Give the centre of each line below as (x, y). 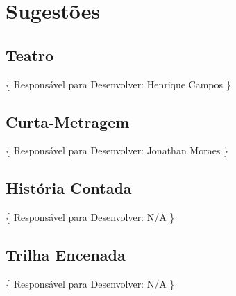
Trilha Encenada (66, 255)
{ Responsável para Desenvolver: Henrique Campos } (118, 84)
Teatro (30, 55)
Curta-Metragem (68, 121)
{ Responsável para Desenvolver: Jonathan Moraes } (117, 150)
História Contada (69, 188)
